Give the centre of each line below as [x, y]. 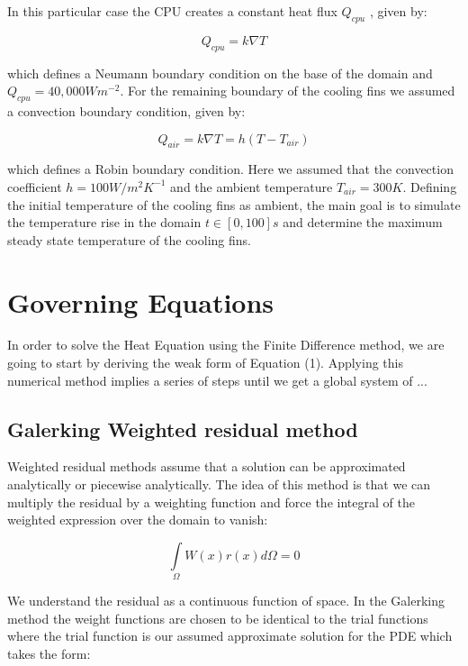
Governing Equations [141, 301]
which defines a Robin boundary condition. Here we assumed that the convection [230, 169]
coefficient [35, 186]
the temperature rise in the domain [104, 222]
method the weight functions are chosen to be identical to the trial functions [218, 618]
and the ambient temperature [252, 186]
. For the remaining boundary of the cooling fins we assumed [288, 91]
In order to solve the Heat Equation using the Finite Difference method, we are [226, 345]
